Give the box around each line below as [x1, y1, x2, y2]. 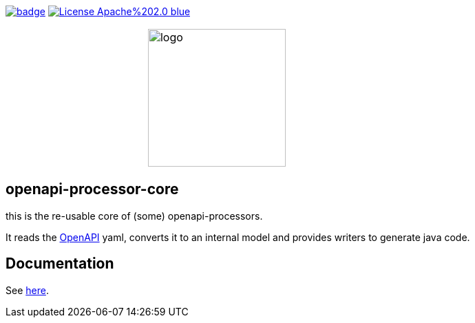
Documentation [6, 255, 114, 273]
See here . [6, 284, 49, 296]
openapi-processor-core [6, 180, 179, 198]
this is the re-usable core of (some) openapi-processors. [6, 209, 263, 222]
